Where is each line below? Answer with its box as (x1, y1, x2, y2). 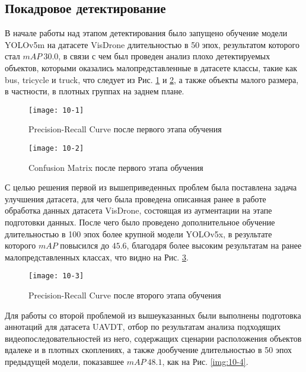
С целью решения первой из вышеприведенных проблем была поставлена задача (5, 181, 297, 193)
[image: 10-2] (28, 144, 84, 153)
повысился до (60, 239, 110, 252)
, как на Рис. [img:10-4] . (162, 355, 248, 368)
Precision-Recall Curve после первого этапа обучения (28, 123, 222, 135)
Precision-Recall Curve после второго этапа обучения (28, 289, 221, 301)
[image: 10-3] (28, 272, 84, 281)
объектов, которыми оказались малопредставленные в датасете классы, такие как (5, 61, 297, 74)
